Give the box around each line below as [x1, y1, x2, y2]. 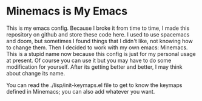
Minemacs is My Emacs [6, 4, 128, 18]
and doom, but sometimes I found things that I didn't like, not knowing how [6, 37, 193, 44]
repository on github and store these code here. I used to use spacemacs [6, 30, 190, 38]
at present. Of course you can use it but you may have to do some [6, 57, 172, 64]
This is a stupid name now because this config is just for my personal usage [6, 50, 196, 57]
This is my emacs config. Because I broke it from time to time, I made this [6, 24, 190, 32]
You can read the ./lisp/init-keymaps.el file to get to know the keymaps [6, 81, 183, 89]
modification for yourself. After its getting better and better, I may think [6, 63, 183, 71]
